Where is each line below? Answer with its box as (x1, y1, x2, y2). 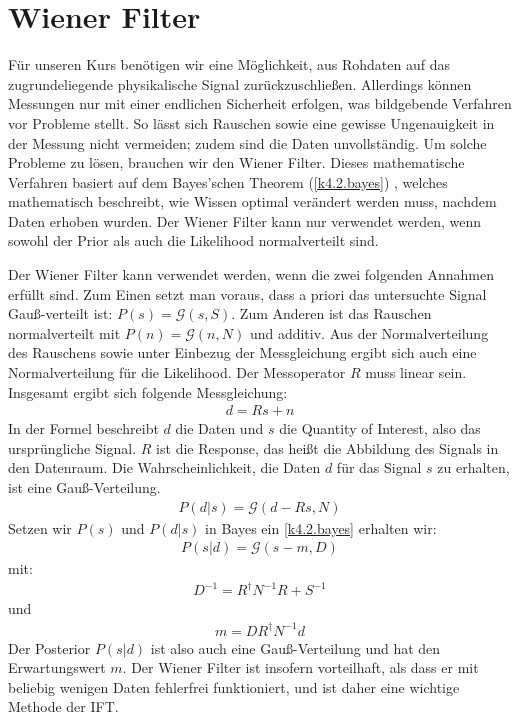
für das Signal (336, 457, 422, 478)
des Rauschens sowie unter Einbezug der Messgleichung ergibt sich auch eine (8, 342, 477, 363)
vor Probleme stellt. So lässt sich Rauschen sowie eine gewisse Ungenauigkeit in (8, 112, 495, 133)
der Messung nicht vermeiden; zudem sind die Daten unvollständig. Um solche (8, 132, 487, 153)
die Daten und (175, 418, 264, 439)
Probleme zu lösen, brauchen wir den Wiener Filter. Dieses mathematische (8, 152, 465, 173)
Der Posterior (8, 637, 91, 658)
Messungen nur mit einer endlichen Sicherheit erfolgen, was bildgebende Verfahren (8, 93, 512, 114)
